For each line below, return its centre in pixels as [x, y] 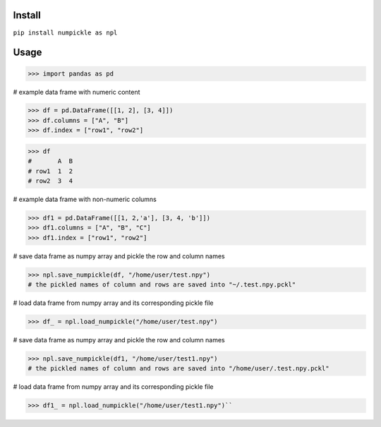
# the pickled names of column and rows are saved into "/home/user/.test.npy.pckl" [179, 368]
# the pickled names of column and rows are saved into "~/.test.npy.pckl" [162, 285]
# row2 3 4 [50, 181]
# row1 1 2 [50, 171]
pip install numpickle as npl [65, 32]
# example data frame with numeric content [77, 92]
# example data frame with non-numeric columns [85, 199]
